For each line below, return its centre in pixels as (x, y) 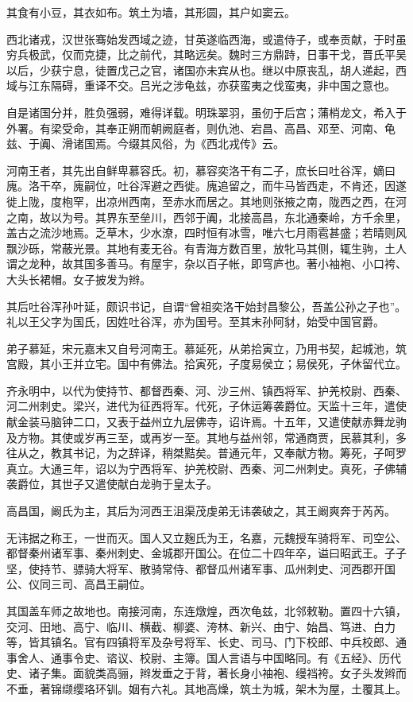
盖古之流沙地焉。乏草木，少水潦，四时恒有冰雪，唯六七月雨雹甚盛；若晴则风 (206, 233)
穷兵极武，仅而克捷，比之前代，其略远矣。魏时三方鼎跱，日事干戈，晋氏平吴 (206, 54)
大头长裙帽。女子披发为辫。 (79, 279)
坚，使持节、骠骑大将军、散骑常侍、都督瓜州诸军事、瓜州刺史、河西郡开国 (201, 568)
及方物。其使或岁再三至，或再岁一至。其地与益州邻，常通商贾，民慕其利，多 (206, 437)
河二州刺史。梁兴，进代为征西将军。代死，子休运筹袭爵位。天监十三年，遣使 (206, 406)
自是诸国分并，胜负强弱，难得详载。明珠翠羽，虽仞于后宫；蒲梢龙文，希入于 (206, 112)
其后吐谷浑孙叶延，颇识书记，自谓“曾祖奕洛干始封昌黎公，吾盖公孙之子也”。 (206, 306)
